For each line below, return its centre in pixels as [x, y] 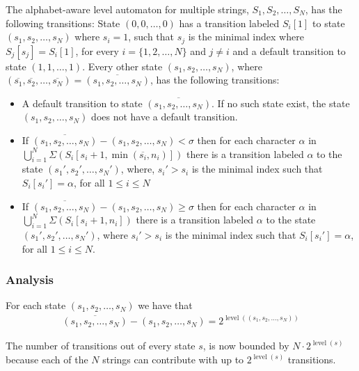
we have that [165, 305]
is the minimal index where [246, 37]
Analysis [30, 279]
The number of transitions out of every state [101, 346]
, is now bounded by [246, 346]
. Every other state [122, 66]
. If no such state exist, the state [281, 103]
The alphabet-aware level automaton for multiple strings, [127, 9]
